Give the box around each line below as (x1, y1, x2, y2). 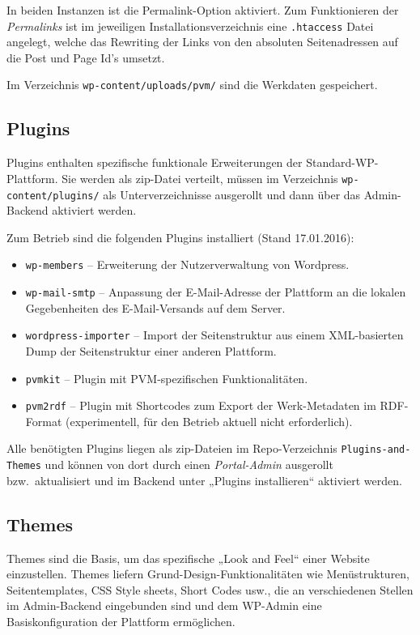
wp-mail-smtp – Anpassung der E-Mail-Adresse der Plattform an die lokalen (25, 283, 406, 300)
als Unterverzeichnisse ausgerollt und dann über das (103, 185, 361, 202)
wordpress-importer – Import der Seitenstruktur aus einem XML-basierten (25, 326, 404, 343)
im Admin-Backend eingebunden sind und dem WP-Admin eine (6, 597, 322, 614)
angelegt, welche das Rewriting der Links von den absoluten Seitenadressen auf (6, 33, 398, 50)
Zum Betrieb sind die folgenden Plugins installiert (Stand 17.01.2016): (6, 228, 354, 245)
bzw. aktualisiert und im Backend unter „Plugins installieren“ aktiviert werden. (6, 471, 402, 488)
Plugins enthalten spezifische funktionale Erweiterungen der (6, 154, 303, 171)
